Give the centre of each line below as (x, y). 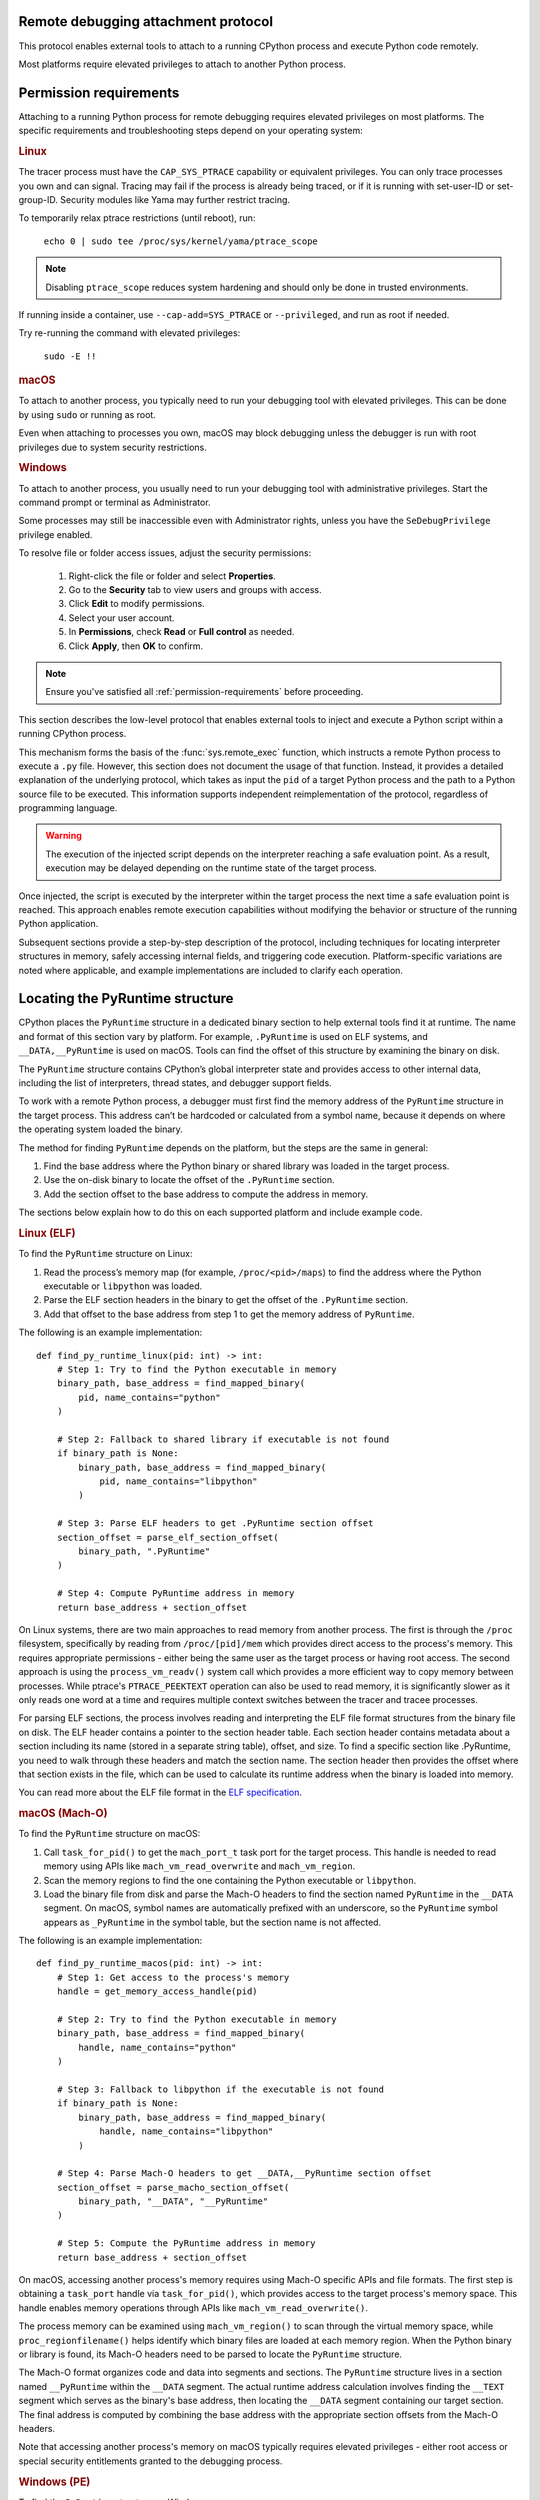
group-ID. (38, 200)
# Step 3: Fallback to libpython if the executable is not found (220, 2089)
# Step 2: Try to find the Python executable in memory (196, 2019)
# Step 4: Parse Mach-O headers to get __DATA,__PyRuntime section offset (244, 2173)
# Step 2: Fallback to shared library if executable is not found (223, 1439)
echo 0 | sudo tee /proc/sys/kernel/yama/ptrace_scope (181, 241)
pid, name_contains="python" (150, 1397)
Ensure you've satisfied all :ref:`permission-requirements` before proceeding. (204, 692)
